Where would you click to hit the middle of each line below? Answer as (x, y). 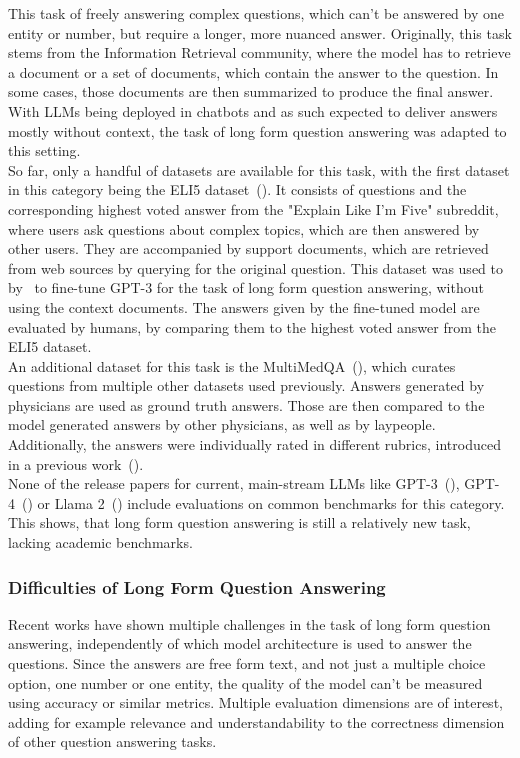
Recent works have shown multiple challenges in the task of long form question (249, 623)
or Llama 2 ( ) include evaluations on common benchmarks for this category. (271, 502)
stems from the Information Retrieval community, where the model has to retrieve (259, 52)
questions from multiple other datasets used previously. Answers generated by (246, 385)
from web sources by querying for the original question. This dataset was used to (255, 267)
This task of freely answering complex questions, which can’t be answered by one (256, 13)
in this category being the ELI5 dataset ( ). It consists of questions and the (237, 189)
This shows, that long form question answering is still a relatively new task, (239, 522)
